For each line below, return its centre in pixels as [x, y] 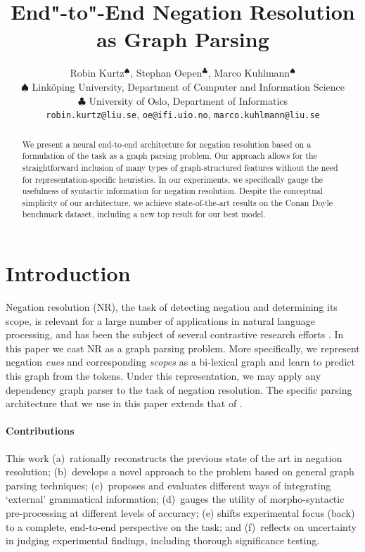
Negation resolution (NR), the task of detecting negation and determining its [172, 307]
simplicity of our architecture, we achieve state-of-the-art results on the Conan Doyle [177, 202]
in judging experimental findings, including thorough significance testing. [163, 540]
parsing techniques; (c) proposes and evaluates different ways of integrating [168, 485]
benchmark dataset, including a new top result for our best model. [144, 214]
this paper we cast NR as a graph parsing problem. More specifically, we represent [183, 348]
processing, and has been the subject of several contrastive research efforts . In [175, 334]
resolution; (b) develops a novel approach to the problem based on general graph [180, 471]
